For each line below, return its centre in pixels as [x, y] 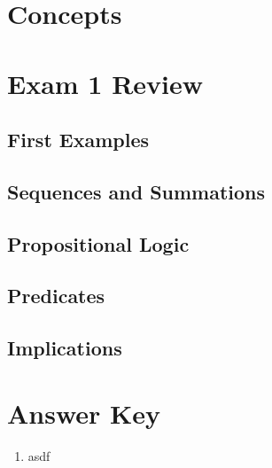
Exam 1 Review [105, 83]
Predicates [56, 296]
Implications [65, 348]
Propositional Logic [98, 243]
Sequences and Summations [136, 191]
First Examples [78, 140]
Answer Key [84, 413]
